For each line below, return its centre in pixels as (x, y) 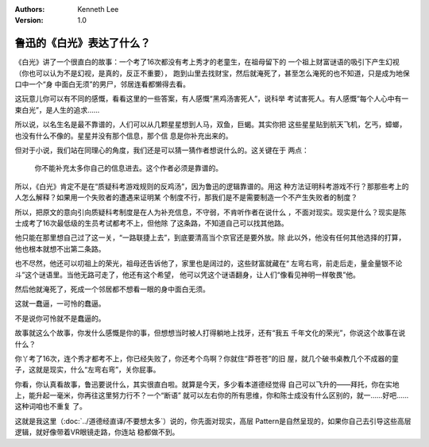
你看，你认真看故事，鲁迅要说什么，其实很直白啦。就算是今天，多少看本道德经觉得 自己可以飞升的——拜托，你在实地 (207, 384)
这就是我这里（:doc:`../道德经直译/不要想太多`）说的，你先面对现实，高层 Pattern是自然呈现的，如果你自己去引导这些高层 (213, 421)
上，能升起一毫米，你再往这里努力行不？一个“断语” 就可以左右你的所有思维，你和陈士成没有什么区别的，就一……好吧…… (212, 395)
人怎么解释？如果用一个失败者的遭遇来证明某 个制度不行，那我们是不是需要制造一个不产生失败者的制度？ (186, 198)
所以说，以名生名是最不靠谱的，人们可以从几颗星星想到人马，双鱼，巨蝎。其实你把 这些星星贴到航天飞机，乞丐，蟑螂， (211, 125)
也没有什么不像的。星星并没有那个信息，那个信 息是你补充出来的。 (124, 136)
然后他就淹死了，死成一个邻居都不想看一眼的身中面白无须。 (112, 289)
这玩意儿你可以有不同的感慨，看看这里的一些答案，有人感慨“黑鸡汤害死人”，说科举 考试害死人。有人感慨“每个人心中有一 (212, 98)
